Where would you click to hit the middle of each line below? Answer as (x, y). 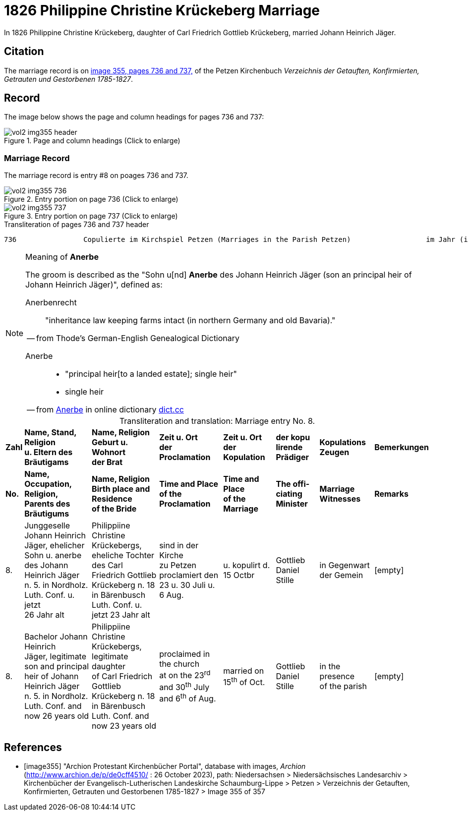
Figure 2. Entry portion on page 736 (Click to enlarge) (91, 199)
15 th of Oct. (244, 681)
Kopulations (343, 442)
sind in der (179, 546)
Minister (292, 504)
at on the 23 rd (185, 675)
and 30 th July (184, 686)
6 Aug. (172, 595)
